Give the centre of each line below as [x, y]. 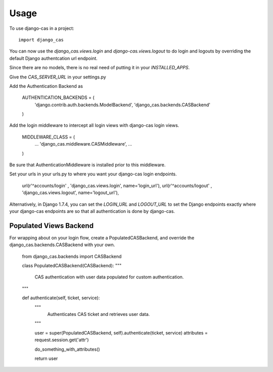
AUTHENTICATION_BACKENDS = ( [58, 98]
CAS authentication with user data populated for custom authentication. [109, 277]
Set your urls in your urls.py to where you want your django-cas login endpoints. [93, 174]
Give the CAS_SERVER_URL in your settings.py [58, 77]
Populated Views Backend [51, 226]
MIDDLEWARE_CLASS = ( [49, 137]
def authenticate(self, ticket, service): [61, 298]
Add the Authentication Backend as [46, 86]
